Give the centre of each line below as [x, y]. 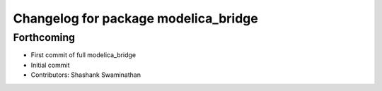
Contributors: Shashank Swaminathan [86, 75]
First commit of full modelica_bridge [83, 55]
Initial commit [50, 65]
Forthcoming [44, 37]
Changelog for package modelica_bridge [135, 18]
